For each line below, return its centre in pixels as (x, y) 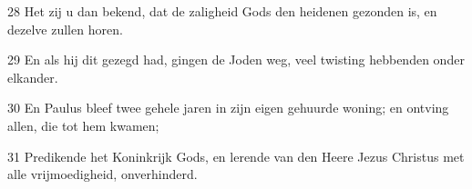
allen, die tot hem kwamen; (83, 125)
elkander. (33, 77)
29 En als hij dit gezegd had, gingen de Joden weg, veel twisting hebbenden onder (236, 60)
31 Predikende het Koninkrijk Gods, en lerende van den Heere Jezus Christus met (236, 156)
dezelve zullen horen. (65, 29)
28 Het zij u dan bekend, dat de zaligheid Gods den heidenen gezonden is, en (222, 11)
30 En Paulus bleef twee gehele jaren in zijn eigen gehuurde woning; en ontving (228, 108)
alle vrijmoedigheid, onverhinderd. (103, 174)
